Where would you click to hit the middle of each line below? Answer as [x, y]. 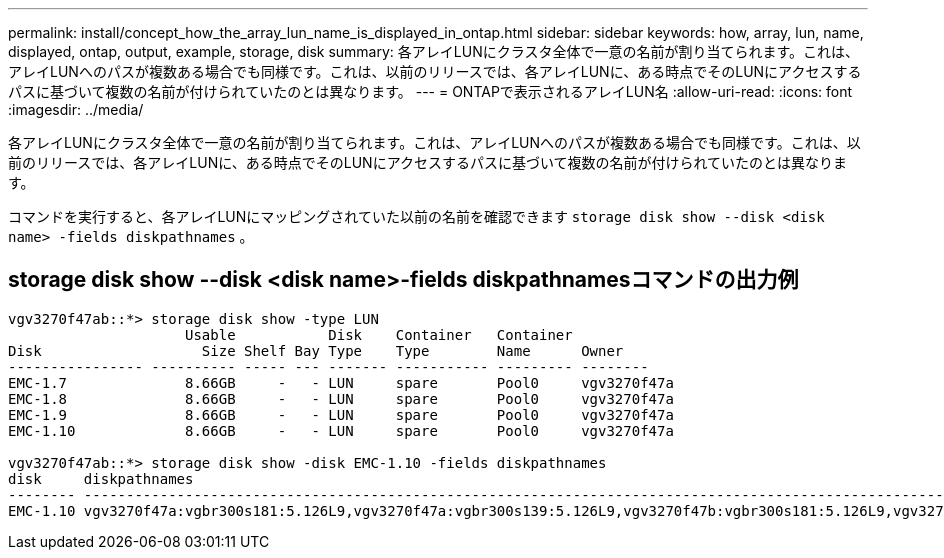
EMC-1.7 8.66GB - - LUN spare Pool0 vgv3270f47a [341, 382]
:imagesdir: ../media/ [76, 109]
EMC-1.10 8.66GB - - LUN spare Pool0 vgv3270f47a [341, 430]
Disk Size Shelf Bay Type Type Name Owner [316, 350]
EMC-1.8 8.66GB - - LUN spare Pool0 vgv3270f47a [341, 398]
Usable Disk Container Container [379, 334]
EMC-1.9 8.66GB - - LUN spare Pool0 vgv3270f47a [341, 414]
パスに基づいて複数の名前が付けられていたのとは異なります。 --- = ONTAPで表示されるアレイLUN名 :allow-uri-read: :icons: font [430, 91]
